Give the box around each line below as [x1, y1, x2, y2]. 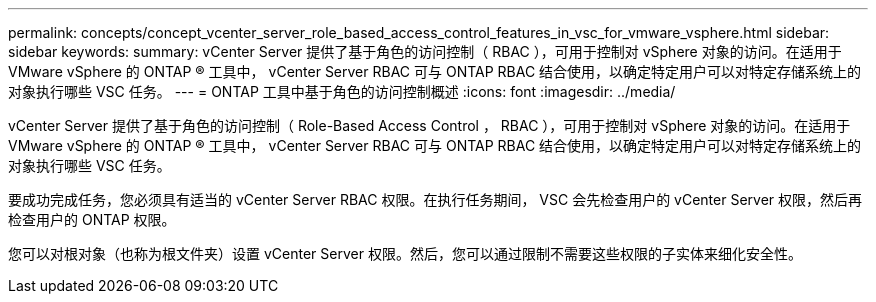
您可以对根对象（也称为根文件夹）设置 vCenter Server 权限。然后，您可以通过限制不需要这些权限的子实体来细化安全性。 [8, 245, 802, 262]
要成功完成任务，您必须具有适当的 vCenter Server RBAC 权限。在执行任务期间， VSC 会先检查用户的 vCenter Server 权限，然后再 [8, 191, 863, 208]
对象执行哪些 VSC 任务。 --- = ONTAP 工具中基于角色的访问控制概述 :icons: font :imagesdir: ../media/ [8, 83, 676, 100]
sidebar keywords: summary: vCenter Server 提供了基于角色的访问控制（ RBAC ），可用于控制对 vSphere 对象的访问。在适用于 [8, 43, 842, 60]
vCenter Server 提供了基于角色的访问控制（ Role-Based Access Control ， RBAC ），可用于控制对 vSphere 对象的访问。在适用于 [8, 117, 851, 134]
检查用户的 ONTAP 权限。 [8, 211, 176, 228]
